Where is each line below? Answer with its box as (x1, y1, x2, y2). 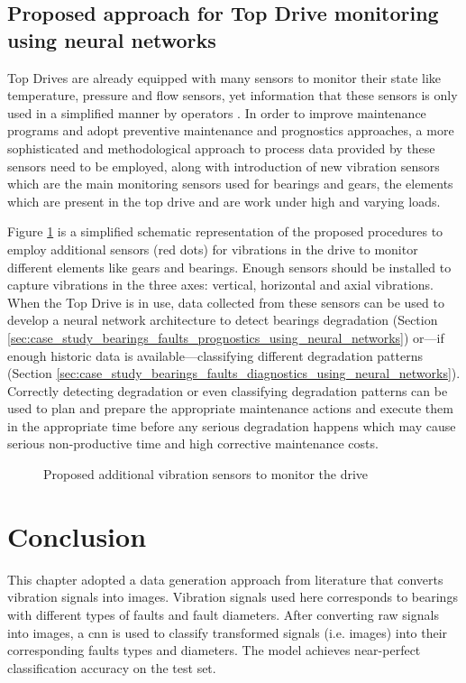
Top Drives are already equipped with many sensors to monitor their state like (7, 68, 442, 87)
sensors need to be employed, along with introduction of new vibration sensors (7, 156, 440, 175)
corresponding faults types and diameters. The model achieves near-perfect (7, 641, 421, 660)
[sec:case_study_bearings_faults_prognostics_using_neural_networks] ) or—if (7, 328, 444, 346)
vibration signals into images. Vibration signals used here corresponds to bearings (7, 587, 458, 606)
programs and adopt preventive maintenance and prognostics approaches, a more (7, 121, 454, 140)
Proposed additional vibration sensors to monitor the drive (43, 465, 369, 484)
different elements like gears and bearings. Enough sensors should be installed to (7, 257, 452, 276)
